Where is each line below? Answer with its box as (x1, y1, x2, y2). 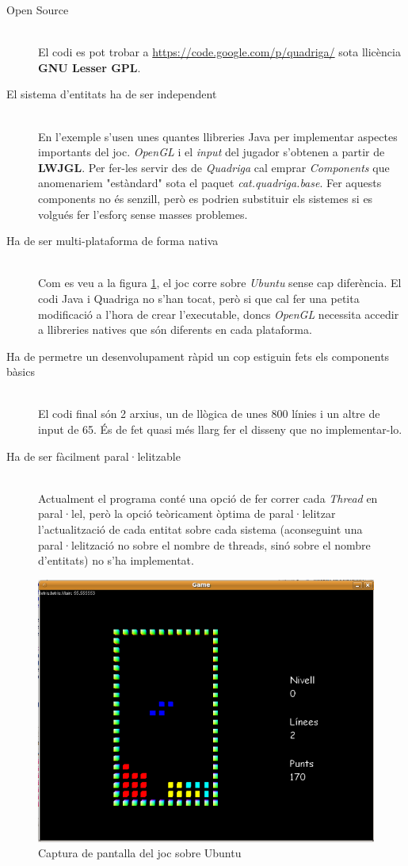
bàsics (6, 363, 35, 380)
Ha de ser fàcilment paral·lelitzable (6, 447, 181, 464)
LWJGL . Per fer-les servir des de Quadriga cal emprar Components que (38, 159, 390, 175)
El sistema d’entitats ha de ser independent (6, 86, 217, 102)
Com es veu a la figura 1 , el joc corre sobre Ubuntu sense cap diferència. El (38, 274, 402, 291)
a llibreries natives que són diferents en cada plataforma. (38, 321, 312, 338)
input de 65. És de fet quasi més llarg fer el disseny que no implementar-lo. (38, 421, 402, 438)
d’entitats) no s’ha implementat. (38, 552, 194, 569)
